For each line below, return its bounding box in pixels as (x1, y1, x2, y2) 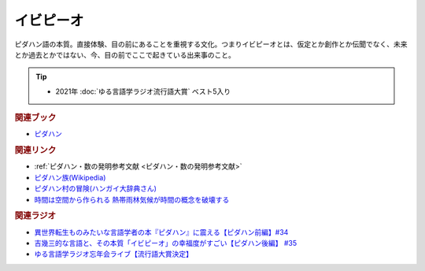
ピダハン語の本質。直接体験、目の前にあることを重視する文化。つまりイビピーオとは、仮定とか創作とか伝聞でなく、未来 (14, 39, 408, 49)
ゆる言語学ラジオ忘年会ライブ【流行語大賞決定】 (34, 249, 193, 259)
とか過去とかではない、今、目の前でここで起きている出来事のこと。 (14, 50, 235, 59)
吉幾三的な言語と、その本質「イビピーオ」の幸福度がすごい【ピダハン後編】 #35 (34, 239, 297, 248)
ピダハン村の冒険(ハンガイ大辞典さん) (34, 184, 157, 193)
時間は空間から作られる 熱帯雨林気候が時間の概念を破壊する (34, 195, 230, 204)
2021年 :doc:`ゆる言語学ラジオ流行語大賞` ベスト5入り (55, 87, 231, 96)
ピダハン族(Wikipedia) (34, 173, 106, 182)
